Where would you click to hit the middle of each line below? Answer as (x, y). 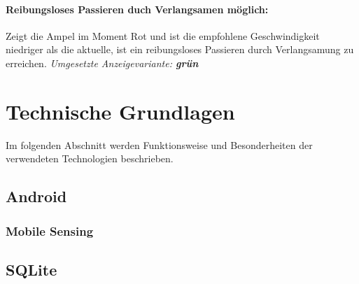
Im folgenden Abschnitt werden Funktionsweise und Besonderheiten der (159, 144)
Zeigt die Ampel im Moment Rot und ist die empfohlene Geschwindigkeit (163, 35)
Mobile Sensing (50, 230)
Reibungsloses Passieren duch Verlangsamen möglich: (137, 9)
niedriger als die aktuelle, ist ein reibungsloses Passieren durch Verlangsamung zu (180, 49)
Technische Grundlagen (120, 111)
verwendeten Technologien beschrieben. (90, 158)
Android (36, 196)
